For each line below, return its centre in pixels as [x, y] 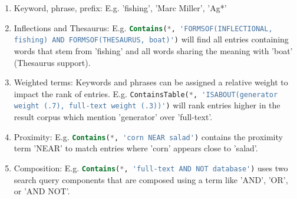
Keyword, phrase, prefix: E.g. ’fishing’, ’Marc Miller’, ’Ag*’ [120, 8]
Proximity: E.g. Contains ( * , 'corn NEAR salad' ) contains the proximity [148, 136]
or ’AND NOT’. [42, 191]
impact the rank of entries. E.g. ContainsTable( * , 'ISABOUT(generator [146, 93]
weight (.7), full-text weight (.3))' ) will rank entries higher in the [147, 105]
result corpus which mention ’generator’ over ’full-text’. [113, 117]
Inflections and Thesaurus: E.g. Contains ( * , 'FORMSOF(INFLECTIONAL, [143, 27]
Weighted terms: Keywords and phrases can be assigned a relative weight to [151, 82]
